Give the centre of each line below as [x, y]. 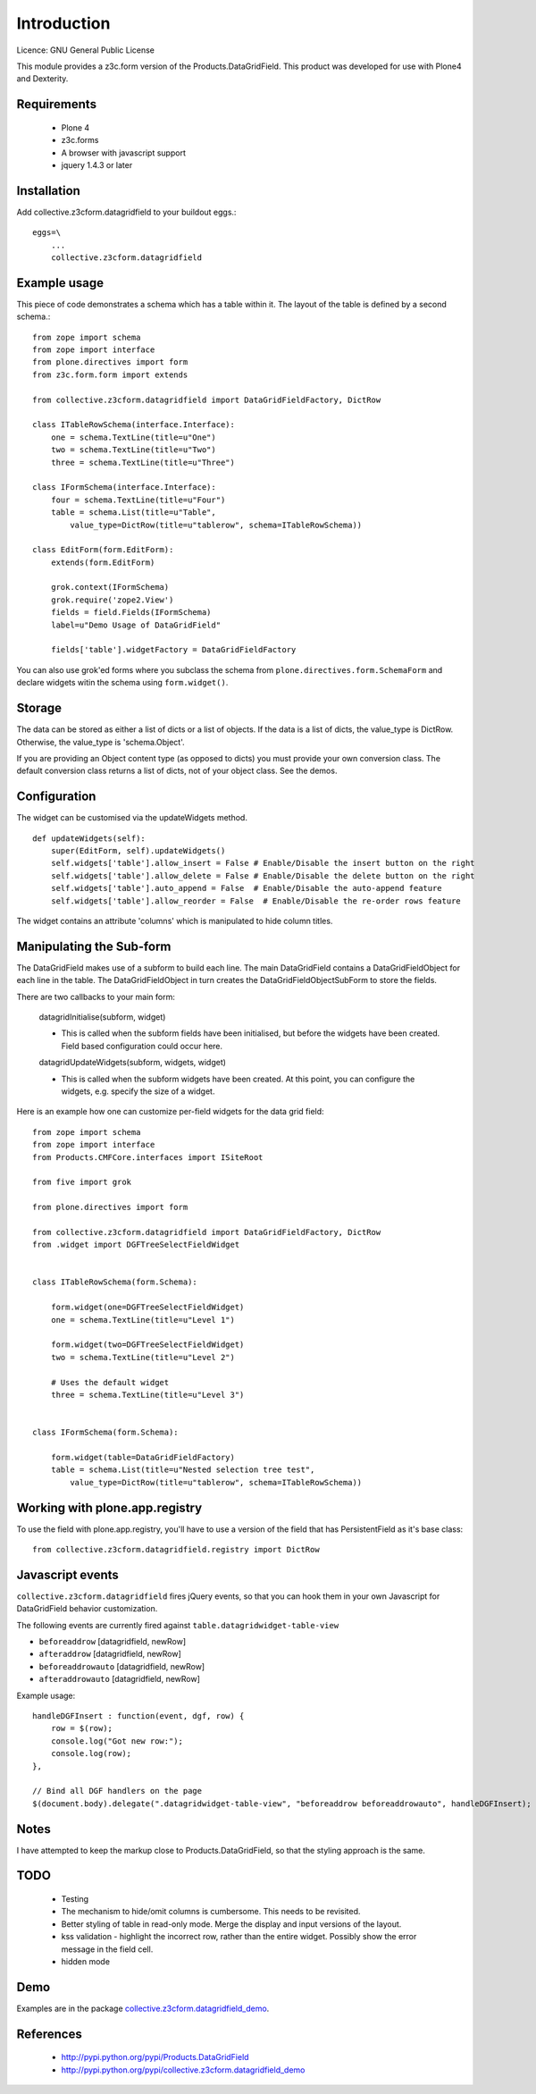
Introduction [63, 23]
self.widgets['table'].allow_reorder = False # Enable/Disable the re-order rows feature [256, 901]
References [49, 2034]
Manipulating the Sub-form [94, 946]
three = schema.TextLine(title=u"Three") [143, 462]
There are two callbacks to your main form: [96, 997]
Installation [48, 191]
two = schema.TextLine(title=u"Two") [133, 450]
